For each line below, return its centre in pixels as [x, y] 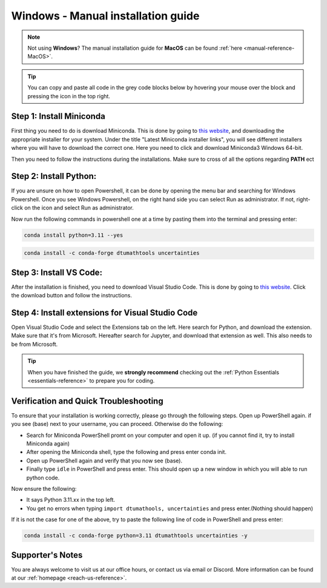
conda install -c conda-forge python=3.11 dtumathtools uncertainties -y [136, 536]
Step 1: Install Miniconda [58, 116]
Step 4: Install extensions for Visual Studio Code [104, 313]
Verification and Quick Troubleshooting [87, 401]
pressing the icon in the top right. [69, 96]
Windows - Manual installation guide [105, 16]
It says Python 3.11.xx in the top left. [71, 500]
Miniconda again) [48, 444]
